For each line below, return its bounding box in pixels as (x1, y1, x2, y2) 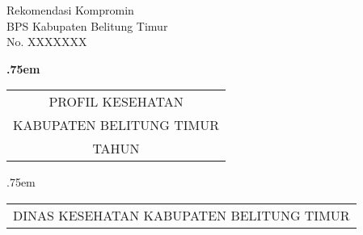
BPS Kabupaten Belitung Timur (6, 17, 168, 34)
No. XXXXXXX (6, 33, 87, 50)
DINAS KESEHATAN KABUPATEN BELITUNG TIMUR (13, 205, 350, 225)
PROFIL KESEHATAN (49, 92, 184, 111)
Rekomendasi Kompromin (6, 2, 134, 18)
